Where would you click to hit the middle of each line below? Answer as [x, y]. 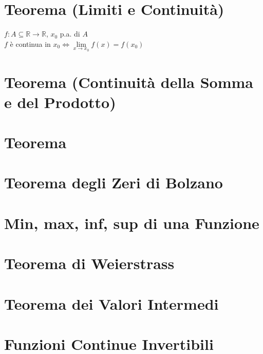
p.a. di [70, 34]
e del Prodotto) [60, 102]
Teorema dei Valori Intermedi [111, 303]
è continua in [30, 43]
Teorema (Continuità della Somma [129, 82]
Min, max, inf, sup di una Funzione [132, 223]
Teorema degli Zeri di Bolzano [114, 182]
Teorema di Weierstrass [89, 263]
